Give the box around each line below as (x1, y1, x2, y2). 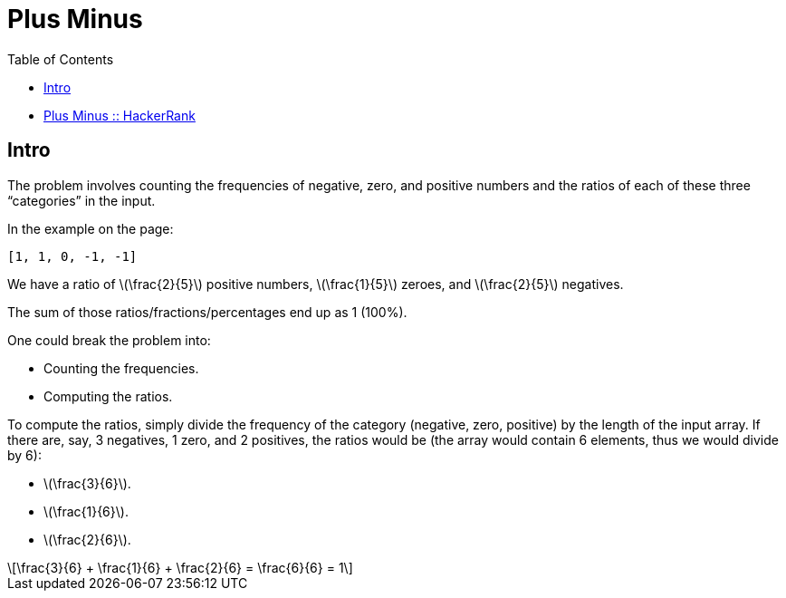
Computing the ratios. (43, 388, 173, 404)
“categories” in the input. (7, 192, 156, 208)
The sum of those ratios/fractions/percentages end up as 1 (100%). (7, 304, 407, 320)
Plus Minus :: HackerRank (43, 107, 196, 123)
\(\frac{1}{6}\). (43, 503, 129, 519)
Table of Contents (7, 51, 114, 67)
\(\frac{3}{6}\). (43, 475, 131, 491)
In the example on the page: (7, 220, 174, 236)
